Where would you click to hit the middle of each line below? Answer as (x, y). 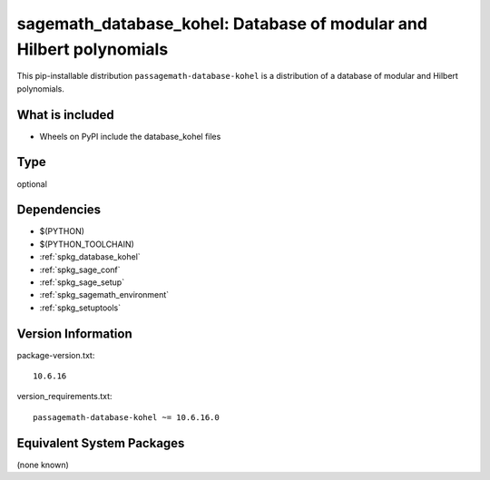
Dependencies (59, 210)
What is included (66, 115)
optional (32, 184)
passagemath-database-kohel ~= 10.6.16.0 (126, 417)
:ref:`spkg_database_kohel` (90, 257)
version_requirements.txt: (64, 397)
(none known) (43, 465)
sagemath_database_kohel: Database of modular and (222, 24)
